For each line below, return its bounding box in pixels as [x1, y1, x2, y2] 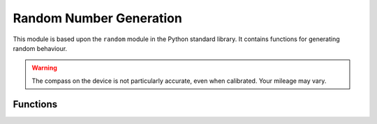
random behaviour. [13, 44, 68, 52]
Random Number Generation [13, 10, 183, 26]
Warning [31, 63, 57, 72]
